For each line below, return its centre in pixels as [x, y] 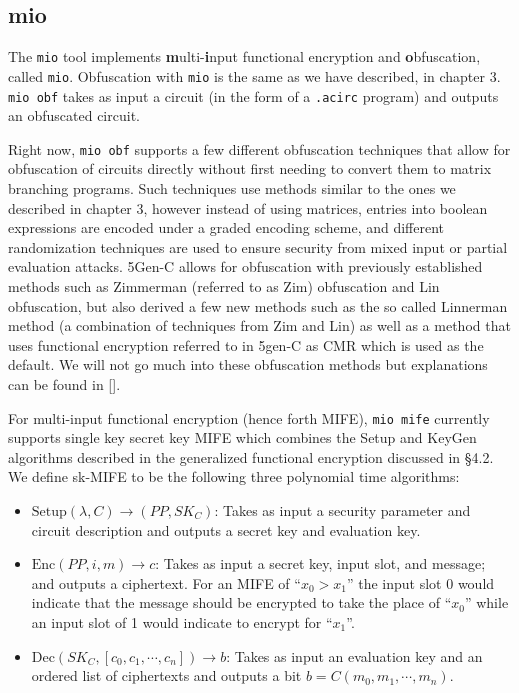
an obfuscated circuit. [74, 115]
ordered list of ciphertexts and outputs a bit [166, 675]
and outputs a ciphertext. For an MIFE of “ [166, 582]
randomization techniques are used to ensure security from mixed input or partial [258, 246]
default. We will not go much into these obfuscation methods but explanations [248, 364]
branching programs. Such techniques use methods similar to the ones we [232, 188]
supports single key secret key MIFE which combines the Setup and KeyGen [242, 437]
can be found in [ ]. [64, 383]
